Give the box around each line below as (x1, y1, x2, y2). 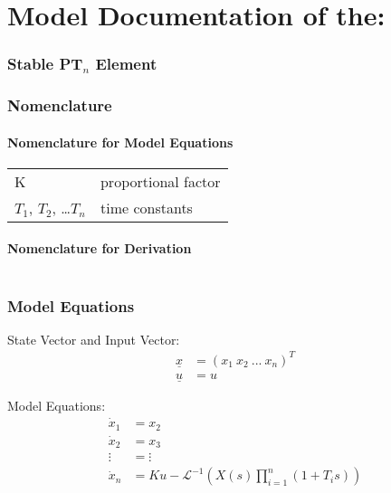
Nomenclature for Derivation (7, 239, 192, 258)
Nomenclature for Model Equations (7, 132, 234, 151)
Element (95, 52, 157, 75)
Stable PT (7, 52, 83, 75)
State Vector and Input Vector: (7, 329, 180, 348)
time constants (100, 196, 193, 218)
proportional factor (100, 170, 221, 192)
